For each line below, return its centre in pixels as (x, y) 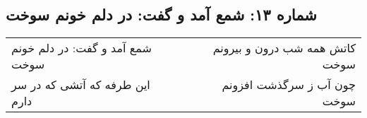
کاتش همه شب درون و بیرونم (284, 48)
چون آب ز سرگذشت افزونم (289, 85)
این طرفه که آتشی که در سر (81, 85)
